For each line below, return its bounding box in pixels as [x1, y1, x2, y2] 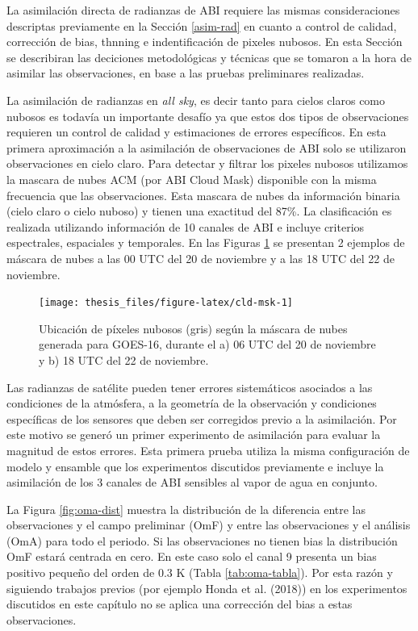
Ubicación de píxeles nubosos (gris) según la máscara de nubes [39, 320, 348, 336]
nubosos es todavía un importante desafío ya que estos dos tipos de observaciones [6, 107, 409, 124]
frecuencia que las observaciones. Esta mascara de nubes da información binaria [6, 186, 400, 203]
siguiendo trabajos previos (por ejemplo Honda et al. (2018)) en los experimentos [6, 579, 408, 596]
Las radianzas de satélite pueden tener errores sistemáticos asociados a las [6, 378, 373, 395]
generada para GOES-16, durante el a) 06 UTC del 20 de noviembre [39, 336, 376, 353]
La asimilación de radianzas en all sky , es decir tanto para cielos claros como [6, 91, 386, 108]
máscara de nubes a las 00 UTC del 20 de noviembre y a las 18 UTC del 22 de [6, 249, 395, 266]
